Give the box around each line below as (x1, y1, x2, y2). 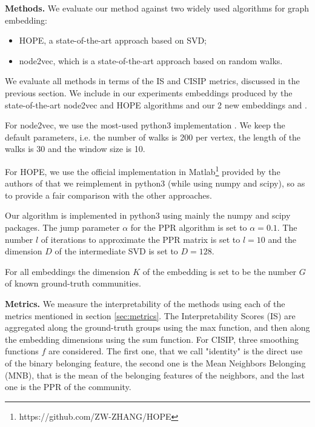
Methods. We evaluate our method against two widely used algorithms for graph (5, 2, 310, 14)
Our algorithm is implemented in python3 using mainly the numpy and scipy (5, 209, 291, 222)
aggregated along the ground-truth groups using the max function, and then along (5, 321, 310, 334)
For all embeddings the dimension (5, 265, 130, 277)
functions (5, 345, 39, 357)
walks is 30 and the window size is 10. (5, 142, 145, 155)
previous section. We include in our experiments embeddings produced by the (5, 86, 293, 99)
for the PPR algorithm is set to (130, 220, 247, 233)
